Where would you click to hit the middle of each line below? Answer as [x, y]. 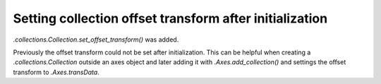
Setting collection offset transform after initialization [170, 18]
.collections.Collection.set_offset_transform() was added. [96, 40]
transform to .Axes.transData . [56, 72]
